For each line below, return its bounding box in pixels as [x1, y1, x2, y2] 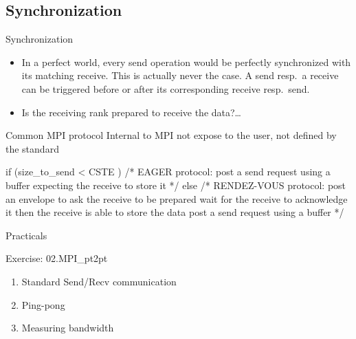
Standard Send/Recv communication [21, 274, 177, 288]
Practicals [5, 228, 47, 242]
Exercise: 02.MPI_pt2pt [5, 251, 108, 265]
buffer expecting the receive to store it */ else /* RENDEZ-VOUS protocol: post [5, 177, 346, 192]
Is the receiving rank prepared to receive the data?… [21, 105, 241, 119]
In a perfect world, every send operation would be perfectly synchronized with [21, 54, 351, 69]
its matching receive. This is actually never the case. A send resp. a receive [21, 68, 339, 83]
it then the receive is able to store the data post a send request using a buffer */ [5, 205, 344, 219]
